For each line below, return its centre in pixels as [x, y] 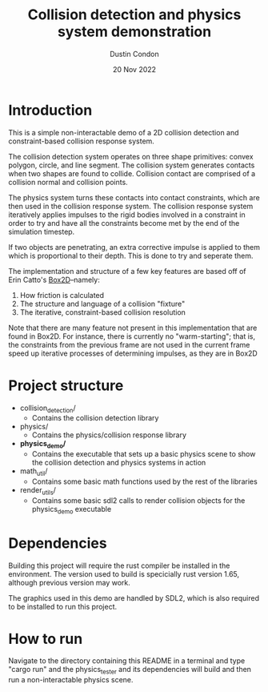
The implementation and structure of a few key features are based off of [127, 271]
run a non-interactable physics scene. [71, 680]
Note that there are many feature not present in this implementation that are [133, 328]
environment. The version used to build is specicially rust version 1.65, [124, 573]
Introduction [50, 110]
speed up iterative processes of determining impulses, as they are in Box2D [133, 353]
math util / [34, 472]
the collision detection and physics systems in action [119, 463]
